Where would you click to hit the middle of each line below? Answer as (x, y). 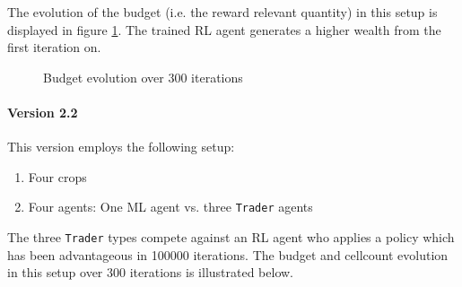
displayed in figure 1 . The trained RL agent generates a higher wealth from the (224, 29)
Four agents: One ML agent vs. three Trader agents (170, 207)
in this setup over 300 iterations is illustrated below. (151, 272)
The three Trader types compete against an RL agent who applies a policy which (231, 237)
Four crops (57, 176)
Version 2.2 (43, 112)
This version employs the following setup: (121, 147)
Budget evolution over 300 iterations (143, 77)
